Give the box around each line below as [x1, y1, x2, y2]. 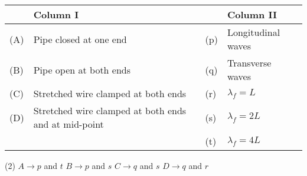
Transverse [227, 56, 272, 69]
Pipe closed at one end [33, 32, 127, 46]
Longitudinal [227, 25, 280, 39]
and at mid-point [33, 117, 104, 131]
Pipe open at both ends [33, 62, 131, 77]
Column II [227, 8, 277, 21]
